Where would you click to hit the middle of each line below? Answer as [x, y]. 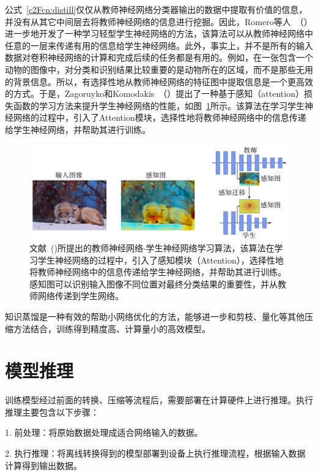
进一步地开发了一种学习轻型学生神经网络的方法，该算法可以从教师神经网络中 [159, 33]
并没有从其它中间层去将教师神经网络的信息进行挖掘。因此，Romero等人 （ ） [159, 21]
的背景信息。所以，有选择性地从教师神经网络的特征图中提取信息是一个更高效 [159, 81]
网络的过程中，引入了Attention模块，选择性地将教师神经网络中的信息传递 [160, 117]
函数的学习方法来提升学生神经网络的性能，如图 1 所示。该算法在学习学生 [159, 105]
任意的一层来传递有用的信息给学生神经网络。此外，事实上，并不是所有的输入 [159, 45]
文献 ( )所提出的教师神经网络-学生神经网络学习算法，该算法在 [152, 247]
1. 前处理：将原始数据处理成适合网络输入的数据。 [104, 432]
